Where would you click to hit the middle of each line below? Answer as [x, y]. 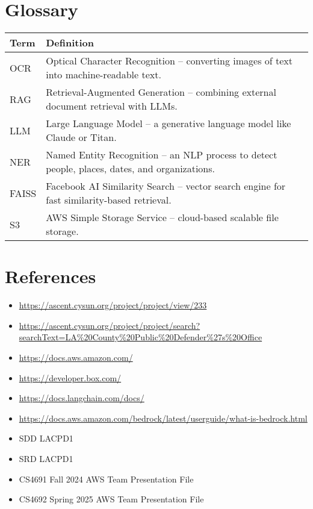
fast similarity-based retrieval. [109, 200]
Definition [70, 43]
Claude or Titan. [81, 137]
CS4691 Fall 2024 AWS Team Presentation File [106, 479]
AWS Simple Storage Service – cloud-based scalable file [162, 217]
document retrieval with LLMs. [112, 106]
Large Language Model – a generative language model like [169, 123]
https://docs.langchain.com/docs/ [82, 398]
